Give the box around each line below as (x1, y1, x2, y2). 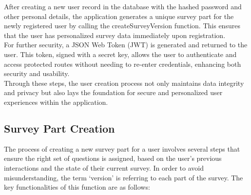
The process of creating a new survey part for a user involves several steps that (4, 143, 240, 154)
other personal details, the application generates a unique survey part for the (4, 11, 234, 21)
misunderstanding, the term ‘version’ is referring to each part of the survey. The (4, 172, 243, 182)
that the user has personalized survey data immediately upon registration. (4, 30, 226, 40)
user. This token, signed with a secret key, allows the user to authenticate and (4, 49, 237, 59)
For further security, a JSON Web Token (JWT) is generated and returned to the (4, 39, 248, 50)
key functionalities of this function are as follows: (4, 182, 150, 192)
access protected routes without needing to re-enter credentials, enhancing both (4, 58, 241, 69)
